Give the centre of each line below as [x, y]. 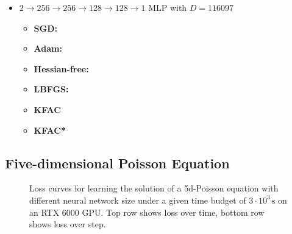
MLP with [168, 7]
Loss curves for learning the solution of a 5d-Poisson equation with [154, 188]
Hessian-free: [61, 68]
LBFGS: [51, 89]
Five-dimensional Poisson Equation [117, 163]
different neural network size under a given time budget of [138, 200]
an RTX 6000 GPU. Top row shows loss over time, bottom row [147, 212]
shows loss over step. [68, 224]
